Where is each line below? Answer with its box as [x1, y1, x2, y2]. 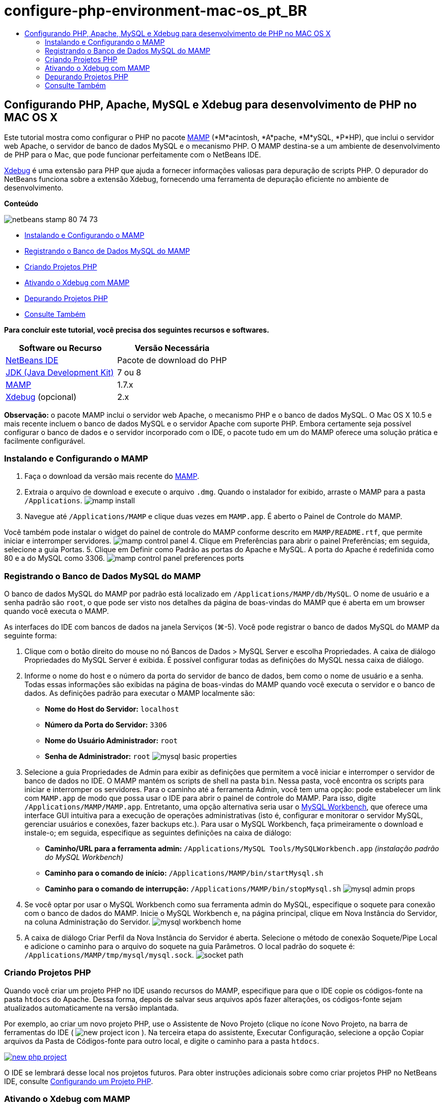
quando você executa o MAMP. [4, 607, 109, 616]
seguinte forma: [4, 631, 57, 640]
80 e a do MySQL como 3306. [4, 554, 105, 563]
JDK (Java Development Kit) [6, 367, 114, 377]
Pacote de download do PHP [117, 355, 227, 365]
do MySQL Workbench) [45, 853, 123, 862]
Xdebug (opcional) [6, 391, 76, 402]
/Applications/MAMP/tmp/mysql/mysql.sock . [24, 951, 194, 960]
